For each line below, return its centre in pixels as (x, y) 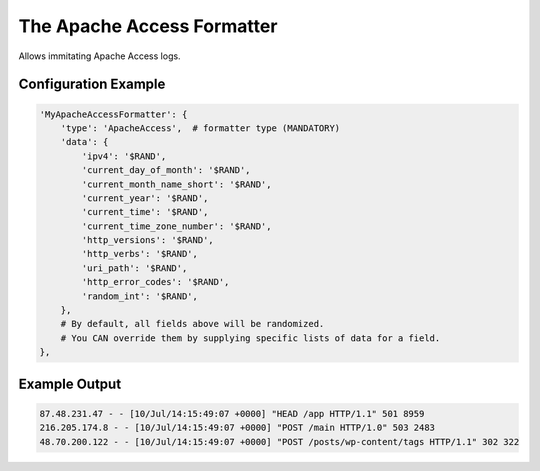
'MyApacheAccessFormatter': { (113, 114)
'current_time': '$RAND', (145, 212)
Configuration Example (92, 84)
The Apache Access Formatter (148, 26)
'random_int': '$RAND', (140, 296)
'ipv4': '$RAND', (124, 156)
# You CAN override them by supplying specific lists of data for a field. (250, 338)
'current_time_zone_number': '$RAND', (176, 226)
